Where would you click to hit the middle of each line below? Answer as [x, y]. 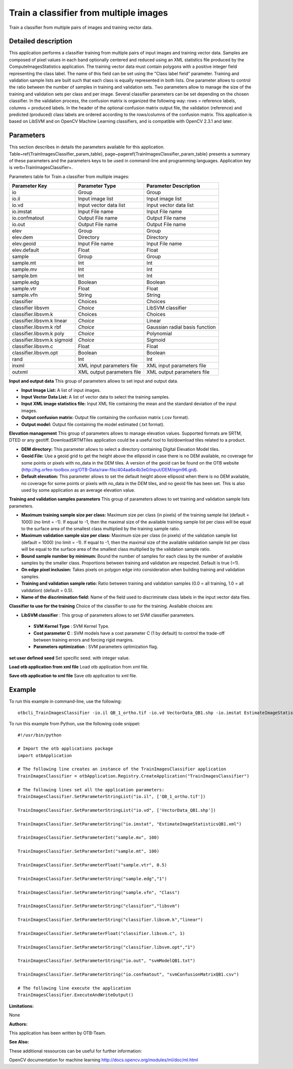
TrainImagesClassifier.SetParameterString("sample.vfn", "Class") [99, 892]
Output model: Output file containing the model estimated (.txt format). [93, 424]
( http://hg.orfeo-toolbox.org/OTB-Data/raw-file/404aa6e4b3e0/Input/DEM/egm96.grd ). [110, 469]
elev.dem [22, 237]
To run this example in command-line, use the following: [65, 701]
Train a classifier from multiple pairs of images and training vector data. [81, 27]
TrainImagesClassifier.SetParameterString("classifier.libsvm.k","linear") [110, 920]
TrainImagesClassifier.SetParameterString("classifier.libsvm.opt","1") [106, 947]
